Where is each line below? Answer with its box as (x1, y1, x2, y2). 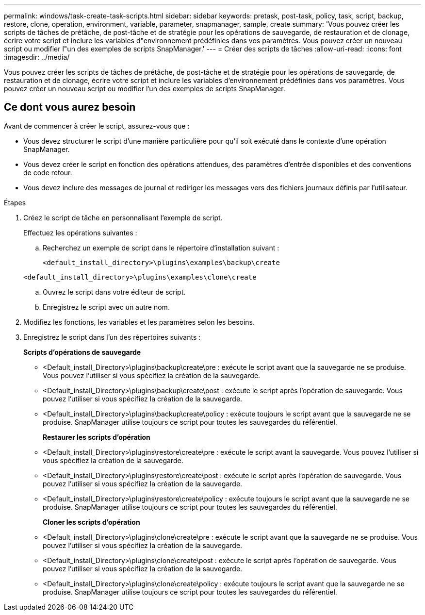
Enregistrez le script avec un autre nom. (43, 302, 170, 311)
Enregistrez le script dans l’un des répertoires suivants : (23, 332, 201, 341)
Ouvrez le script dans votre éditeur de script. (43, 287, 186, 296)
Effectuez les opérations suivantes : (23, 228, 137, 237)
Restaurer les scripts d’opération (43, 432, 150, 441)
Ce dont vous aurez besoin (4, 101, 136, 114)
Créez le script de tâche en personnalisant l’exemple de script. (23, 213, 223, 222)
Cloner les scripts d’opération (43, 517, 140, 526)
